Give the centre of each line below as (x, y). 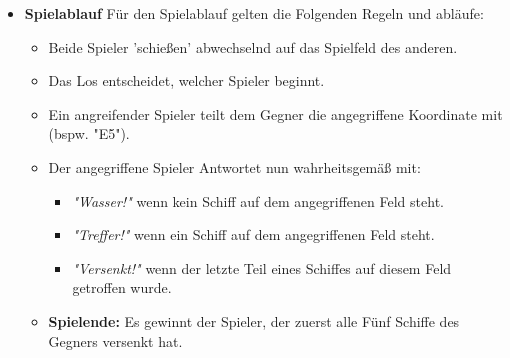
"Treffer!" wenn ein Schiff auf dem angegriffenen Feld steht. (253, 234)
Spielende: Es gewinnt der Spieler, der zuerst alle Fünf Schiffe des (254, 320)
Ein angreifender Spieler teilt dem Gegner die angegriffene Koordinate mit (275, 113)
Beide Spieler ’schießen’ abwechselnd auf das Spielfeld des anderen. (253, 46)
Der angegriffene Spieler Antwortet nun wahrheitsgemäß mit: (234, 166)
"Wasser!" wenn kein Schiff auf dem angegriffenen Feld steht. (258, 200)
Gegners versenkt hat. (115, 340)
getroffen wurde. (122, 287)
